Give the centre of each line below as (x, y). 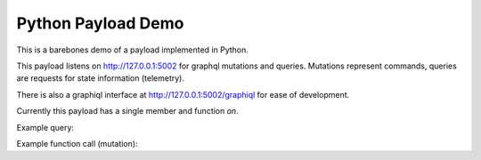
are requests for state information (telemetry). (100, 78)
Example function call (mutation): (77, 143)
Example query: (45, 127)
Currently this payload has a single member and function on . (128, 111)
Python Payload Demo (100, 23)
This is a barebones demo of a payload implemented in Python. (133, 50)
